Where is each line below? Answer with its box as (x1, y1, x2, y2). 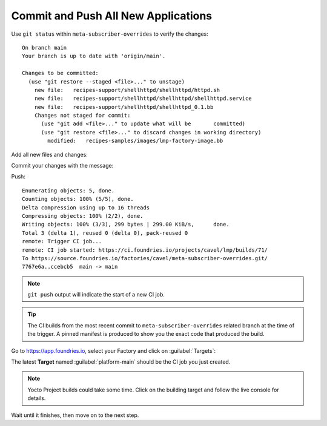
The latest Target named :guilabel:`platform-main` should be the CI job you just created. (11, 358, 231, 365)
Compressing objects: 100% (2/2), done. (22, 212, 144, 219)
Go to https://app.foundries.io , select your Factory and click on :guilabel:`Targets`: (11, 347, 216, 354)
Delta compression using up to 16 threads (22, 204, 150, 211)
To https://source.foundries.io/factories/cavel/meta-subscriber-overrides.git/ (22, 255, 268, 261)
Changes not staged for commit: (34, 112, 131, 119)
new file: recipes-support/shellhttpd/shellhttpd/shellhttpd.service (34, 95, 252, 102)
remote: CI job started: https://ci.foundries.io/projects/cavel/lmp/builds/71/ (22, 246, 268, 254)
